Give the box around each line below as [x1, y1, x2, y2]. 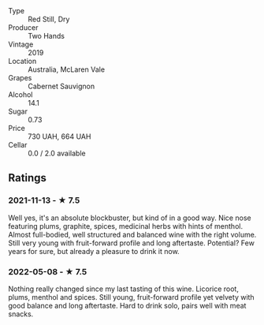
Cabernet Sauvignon [28, 81, 95, 91]
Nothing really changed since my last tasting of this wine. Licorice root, [8, 284, 239, 293]
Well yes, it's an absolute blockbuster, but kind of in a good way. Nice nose [8, 213, 251, 222]
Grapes [8, 73, 32, 82]
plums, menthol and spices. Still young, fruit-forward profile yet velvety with [8, 292, 255, 301]
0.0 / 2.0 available [28, 148, 86, 158]
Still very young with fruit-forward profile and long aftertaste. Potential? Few [8, 238, 255, 248]
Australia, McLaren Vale [28, 65, 105, 74]
